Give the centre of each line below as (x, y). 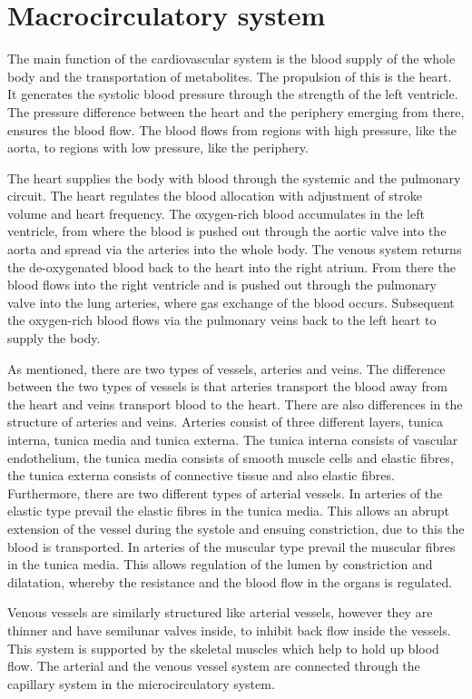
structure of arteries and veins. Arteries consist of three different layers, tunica (225, 422)
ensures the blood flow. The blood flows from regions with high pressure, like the (232, 129)
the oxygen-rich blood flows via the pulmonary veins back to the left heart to (222, 320)
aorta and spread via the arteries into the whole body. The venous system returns (235, 249)
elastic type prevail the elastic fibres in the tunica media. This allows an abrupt (228, 511)
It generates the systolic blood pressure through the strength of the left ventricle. (233, 94)
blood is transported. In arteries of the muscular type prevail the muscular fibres (231, 546)
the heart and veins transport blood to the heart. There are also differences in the (235, 404)
